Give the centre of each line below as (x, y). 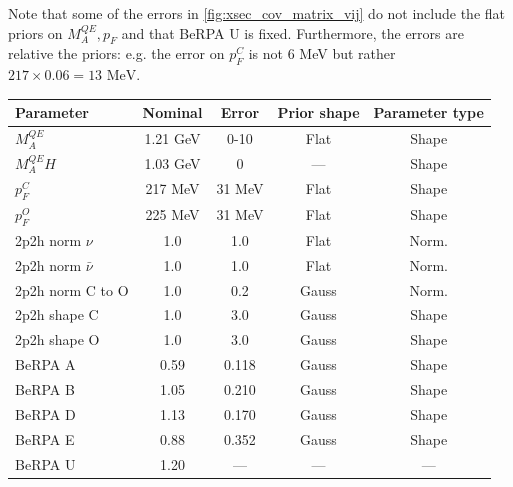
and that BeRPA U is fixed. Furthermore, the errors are (292, 32)
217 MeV (172, 188)
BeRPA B (45, 388)
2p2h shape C (57, 314)
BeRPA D (45, 413)
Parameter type (428, 112)
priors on (35, 32)
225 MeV (172, 214)
